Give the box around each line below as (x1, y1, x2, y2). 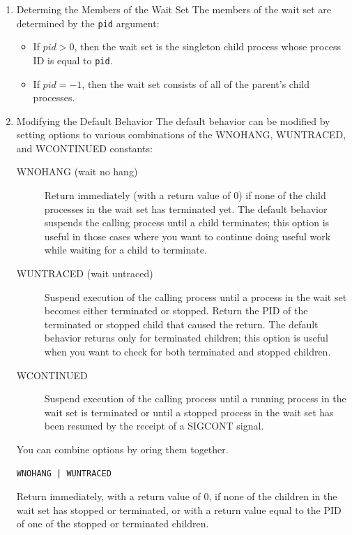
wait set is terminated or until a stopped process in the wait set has (44, 404, 334, 419)
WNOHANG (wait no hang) (16, 164, 138, 179)
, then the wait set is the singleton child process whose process (74, 39, 341, 54)
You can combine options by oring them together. (16, 441, 229, 456)
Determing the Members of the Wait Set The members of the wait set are (16, 2, 332, 16)
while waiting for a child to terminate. (44, 242, 207, 257)
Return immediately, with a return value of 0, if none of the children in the (16, 489, 337, 504)
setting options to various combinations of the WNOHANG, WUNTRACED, (16, 127, 346, 142)
